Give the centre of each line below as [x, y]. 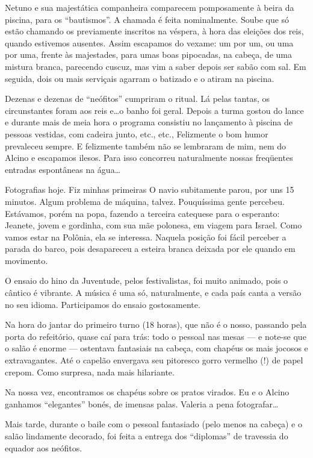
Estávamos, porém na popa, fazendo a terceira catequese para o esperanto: [142, 213]
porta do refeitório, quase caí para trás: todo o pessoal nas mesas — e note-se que [156, 336]
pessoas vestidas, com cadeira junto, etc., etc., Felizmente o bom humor [137, 133]
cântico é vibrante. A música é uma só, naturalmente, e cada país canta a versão [153, 293]
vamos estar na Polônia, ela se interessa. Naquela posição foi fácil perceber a [146, 237]
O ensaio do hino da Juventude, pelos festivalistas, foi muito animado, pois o [147, 281]
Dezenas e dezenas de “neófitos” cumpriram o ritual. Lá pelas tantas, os [137, 99]
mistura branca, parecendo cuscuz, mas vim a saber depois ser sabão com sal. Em [156, 66]
